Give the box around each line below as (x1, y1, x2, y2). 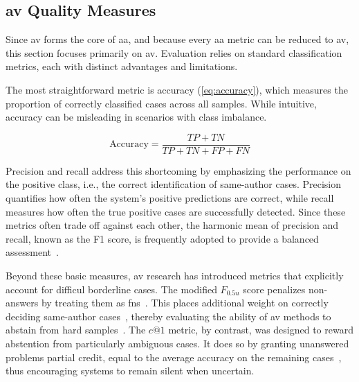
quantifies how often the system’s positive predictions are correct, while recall (6, 191, 334, 205)
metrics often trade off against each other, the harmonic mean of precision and (6, 218, 339, 232)
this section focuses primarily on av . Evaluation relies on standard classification (6, 45, 342, 60)
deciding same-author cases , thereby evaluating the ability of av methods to (6, 309, 331, 323)
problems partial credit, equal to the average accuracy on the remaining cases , (6, 349, 342, 364)
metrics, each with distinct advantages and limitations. (6, 59, 238, 73)
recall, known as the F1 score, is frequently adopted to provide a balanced (6, 231, 319, 245)
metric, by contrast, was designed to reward (168, 322, 353, 337)
